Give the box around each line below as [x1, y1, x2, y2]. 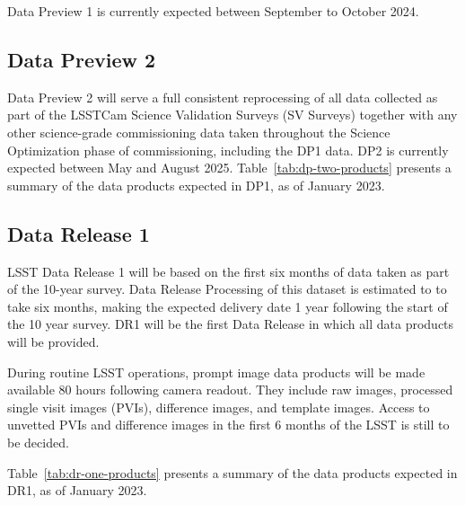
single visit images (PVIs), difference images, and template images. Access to [7, 397, 430, 416]
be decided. [7, 432, 69, 451]
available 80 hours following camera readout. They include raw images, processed [7, 380, 453, 399]
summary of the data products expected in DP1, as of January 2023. [7, 175, 385, 194]
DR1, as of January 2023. [7, 481, 147, 500]
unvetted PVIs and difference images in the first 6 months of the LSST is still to [7, 415, 450, 434]
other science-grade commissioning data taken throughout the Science [7, 122, 390, 141]
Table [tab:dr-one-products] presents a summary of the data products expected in [7, 463, 458, 482]
